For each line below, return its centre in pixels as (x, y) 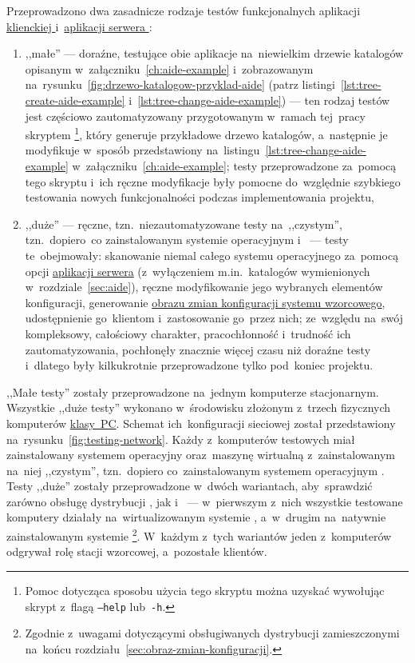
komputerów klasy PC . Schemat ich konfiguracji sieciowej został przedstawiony (201, 423)
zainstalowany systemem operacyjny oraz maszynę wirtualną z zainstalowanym (201, 455)
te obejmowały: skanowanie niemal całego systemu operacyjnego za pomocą (212, 255)
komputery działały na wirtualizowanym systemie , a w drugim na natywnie (196, 517)
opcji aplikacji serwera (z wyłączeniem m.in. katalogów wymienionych (198, 271)
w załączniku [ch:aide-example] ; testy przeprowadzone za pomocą (234, 166)
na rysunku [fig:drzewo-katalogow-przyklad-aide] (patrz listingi (180, 84)
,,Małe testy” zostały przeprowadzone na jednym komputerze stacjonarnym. (193, 391)
